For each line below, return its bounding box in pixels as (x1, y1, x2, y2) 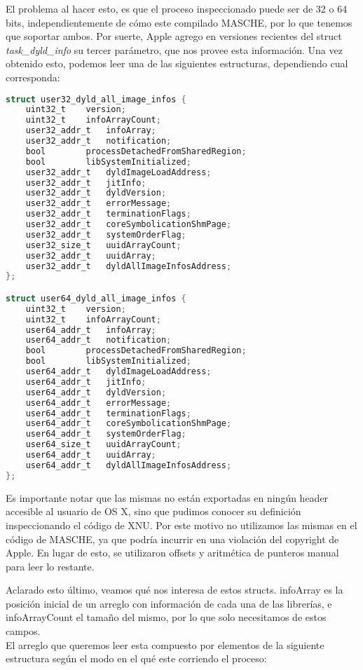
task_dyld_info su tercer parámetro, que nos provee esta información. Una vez (6, 42, 343, 57)
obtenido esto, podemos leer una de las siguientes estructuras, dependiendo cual (6, 56, 348, 71)
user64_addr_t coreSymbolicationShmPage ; (25, 418, 232, 429)
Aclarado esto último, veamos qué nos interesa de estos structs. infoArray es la (6, 582, 343, 597)
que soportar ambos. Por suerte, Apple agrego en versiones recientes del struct (6, 29, 342, 43)
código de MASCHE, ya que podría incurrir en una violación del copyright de (6, 531, 339, 546)
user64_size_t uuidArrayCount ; (25, 439, 181, 450)
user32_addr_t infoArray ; (25, 125, 156, 136)
